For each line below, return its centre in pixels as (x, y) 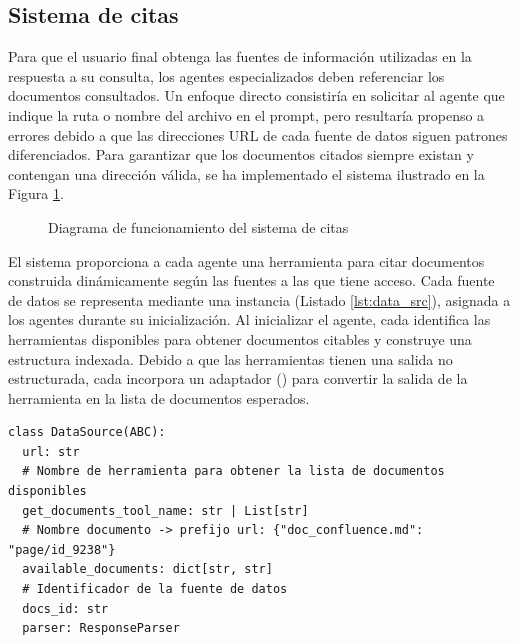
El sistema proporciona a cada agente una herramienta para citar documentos (246, 260)
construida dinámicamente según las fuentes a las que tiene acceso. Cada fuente (251, 280)
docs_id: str (65, 608)
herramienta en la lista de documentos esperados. (159, 397)
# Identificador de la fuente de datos (155, 589)
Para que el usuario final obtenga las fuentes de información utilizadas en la (240, 56)
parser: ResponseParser (101, 628)
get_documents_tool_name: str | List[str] (165, 510)
